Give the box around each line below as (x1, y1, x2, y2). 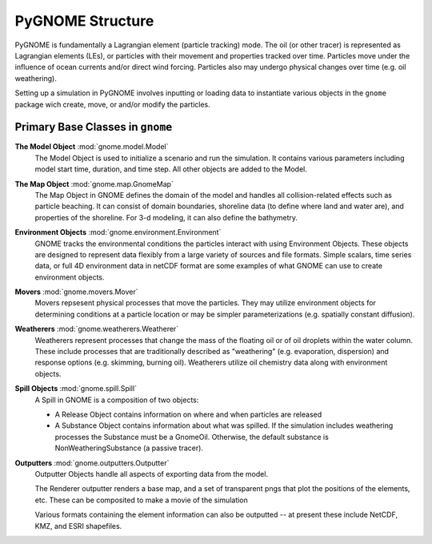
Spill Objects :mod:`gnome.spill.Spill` (14, 384, 138, 393)
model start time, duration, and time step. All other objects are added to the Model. (34, 164, 307, 174)
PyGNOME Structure (14, 12, 154, 30)
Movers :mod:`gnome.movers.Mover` (14, 287, 139, 296)
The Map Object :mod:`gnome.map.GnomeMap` (14, 179, 174, 188)
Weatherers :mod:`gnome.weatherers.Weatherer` (14, 324, 179, 334)
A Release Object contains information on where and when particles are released (54, 409, 322, 419)
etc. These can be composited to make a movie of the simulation (34, 495, 248, 505)
